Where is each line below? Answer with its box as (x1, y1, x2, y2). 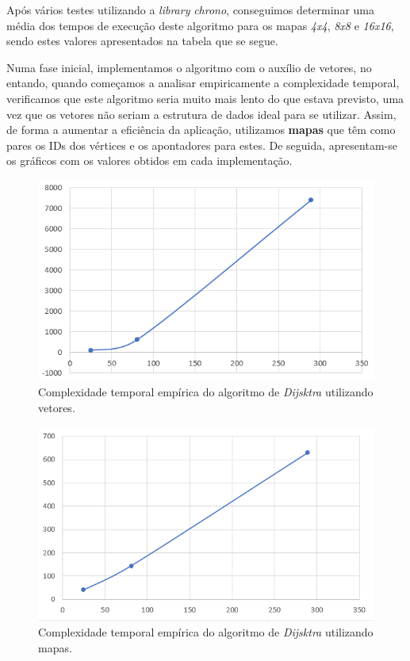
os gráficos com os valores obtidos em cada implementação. (6, 152, 293, 169)
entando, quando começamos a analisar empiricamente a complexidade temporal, (6, 75, 400, 91)
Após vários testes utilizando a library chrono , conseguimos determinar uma (6, 2, 374, 17)
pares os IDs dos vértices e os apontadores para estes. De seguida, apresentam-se (6, 136, 397, 153)
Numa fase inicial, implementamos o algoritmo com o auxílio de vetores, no (6, 59, 372, 75)
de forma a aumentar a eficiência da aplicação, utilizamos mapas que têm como (6, 121, 396, 138)
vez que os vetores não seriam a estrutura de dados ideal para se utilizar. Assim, (6, 105, 397, 122)
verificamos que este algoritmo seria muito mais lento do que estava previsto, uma (6, 90, 404, 106)
